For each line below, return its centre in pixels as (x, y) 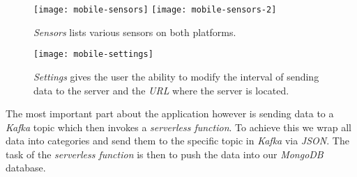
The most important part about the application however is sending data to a (170, 113)
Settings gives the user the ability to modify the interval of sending (176, 76)
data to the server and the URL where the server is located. (161, 90)
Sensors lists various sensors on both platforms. (135, 32)
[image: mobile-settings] (93, 54)
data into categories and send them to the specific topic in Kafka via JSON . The (177, 141)
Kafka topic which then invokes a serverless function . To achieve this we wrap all (178, 127)
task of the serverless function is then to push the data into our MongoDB (165, 154)
